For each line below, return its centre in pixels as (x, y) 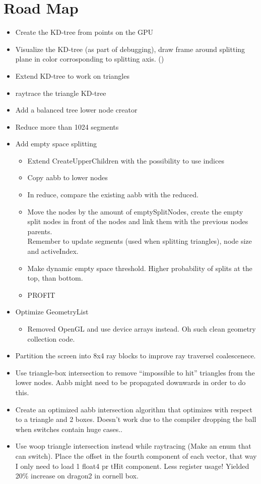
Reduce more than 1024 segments (67, 126)
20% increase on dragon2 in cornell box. (77, 476)
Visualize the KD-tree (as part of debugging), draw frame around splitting (130, 49)
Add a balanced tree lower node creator (76, 110)
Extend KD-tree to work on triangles (72, 75)
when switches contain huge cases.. (69, 429)
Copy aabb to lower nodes (68, 177)
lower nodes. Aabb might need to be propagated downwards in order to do (130, 382)
